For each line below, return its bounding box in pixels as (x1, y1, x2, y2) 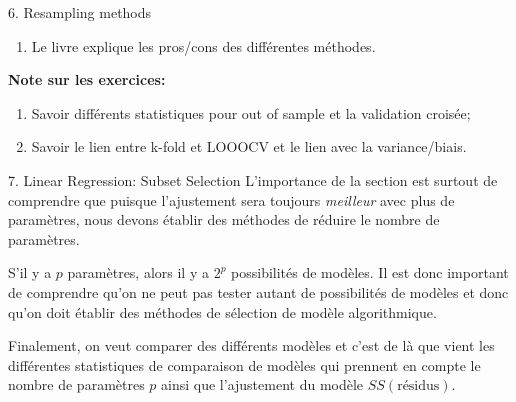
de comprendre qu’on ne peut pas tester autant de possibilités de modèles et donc (8, 281, 509, 302)
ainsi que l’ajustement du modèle (161, 374, 364, 395)
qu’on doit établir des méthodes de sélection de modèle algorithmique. (8, 301, 437, 322)
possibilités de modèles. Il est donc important (231, 262, 509, 283)
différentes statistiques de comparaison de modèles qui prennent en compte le (8, 354, 481, 375)
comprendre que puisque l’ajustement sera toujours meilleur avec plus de (8, 189, 455, 210)
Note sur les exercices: (8, 69, 166, 90)
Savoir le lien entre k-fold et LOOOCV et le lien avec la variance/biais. (31, 136, 467, 157)
